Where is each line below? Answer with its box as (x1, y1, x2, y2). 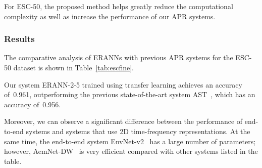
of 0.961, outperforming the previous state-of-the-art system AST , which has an (4, 89, 255, 100)
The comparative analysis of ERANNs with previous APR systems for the (4, 52, 233, 63)
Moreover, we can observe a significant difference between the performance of (4, 116, 243, 127)
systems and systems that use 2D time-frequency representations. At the (26, 125, 250, 136)
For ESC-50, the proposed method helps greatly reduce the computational (4, 1, 233, 11)
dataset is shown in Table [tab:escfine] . (13, 62, 134, 72)
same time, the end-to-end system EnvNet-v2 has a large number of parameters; (4, 136, 256, 146)
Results (4, 32, 35, 45)
